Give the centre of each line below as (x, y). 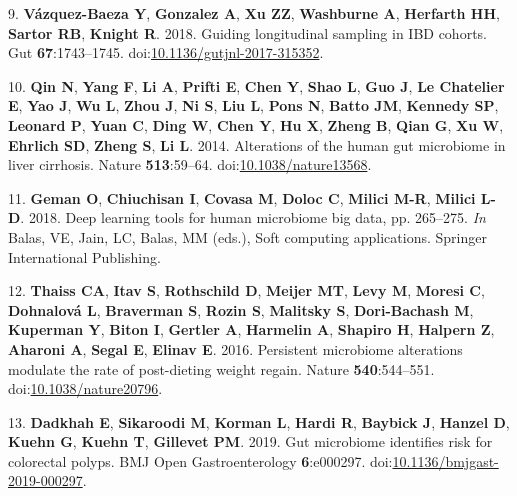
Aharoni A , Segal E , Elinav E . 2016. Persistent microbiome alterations (235, 348)
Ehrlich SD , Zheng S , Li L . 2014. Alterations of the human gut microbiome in (257, 144)
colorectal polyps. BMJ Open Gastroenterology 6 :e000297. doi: (200, 460)
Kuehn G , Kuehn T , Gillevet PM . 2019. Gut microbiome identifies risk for (250, 441)
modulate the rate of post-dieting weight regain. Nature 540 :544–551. (221, 368)
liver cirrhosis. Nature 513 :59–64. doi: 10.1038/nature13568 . (190, 164)
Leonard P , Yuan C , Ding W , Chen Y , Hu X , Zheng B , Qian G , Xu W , (256, 124)
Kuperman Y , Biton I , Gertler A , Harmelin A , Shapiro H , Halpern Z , (251, 329)
